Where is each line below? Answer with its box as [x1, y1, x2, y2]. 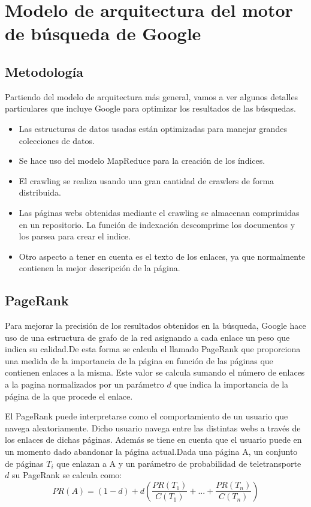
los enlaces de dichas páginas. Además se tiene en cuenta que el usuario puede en [5, 433, 302, 446]
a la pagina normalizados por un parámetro [5, 378, 164, 391]
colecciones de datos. [19, 134, 95, 146]
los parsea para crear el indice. [19, 230, 131, 242]
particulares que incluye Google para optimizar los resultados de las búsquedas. [5, 102, 296, 115]
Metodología [5, 62, 83, 80]
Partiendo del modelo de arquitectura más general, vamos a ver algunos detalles [5, 90, 298, 103]
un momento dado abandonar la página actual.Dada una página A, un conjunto [5, 445, 298, 458]
